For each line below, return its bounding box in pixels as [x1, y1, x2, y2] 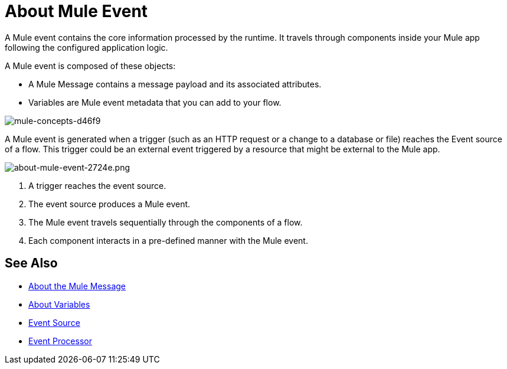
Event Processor [28, 335, 92, 346]
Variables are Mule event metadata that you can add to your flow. [28, 97, 282, 107]
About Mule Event [5, 1, 148, 21]
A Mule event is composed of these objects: [5, 60, 176, 71]
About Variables [28, 299, 90, 309]
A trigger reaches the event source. [28, 180, 166, 191]
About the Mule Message [28, 280, 126, 291]
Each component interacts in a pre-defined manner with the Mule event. [28, 235, 308, 246]
